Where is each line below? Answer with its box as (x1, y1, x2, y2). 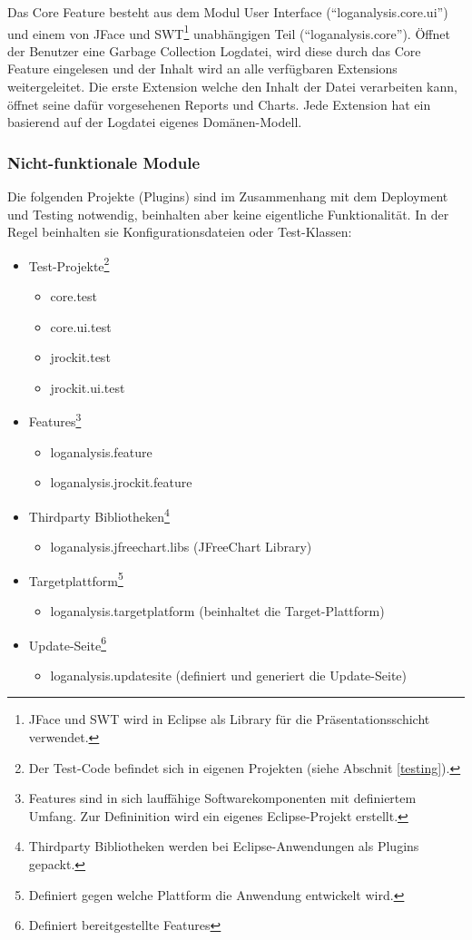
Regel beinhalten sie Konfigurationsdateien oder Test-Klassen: (7, 222, 352, 241)
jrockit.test (50, 348, 111, 367)
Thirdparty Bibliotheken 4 (28, 504, 170, 525)
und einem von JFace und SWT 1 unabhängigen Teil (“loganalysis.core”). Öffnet (7, 21, 450, 43)
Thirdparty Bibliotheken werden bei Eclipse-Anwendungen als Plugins (28, 837, 419, 856)
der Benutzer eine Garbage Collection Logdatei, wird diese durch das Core (7, 41, 421, 60)
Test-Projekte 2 (28, 253, 110, 275)
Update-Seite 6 (28, 632, 106, 654)
